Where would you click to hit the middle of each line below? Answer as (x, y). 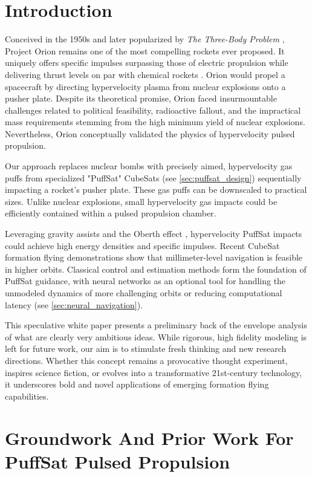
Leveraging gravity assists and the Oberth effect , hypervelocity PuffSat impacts (154, 234)
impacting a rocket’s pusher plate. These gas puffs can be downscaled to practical (156, 190)
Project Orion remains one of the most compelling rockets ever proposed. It (145, 50)
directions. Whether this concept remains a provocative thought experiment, (146, 360)
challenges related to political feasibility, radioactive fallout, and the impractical (153, 110)
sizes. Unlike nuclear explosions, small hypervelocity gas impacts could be (141, 201)
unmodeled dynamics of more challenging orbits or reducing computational (144, 293)
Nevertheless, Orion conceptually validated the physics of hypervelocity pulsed (150, 133)
